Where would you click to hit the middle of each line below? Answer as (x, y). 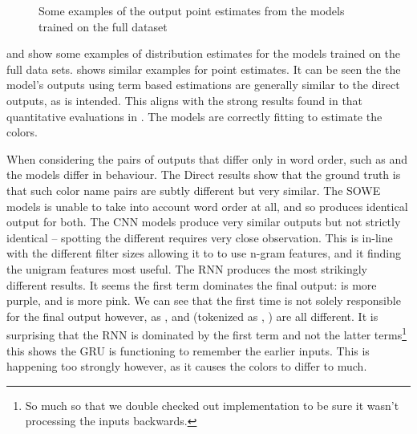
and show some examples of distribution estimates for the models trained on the (204, 53)
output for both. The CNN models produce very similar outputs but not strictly (204, 222)
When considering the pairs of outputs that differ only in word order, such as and (207, 158)
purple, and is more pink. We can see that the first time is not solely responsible (204, 300)
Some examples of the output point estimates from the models (192, 10)
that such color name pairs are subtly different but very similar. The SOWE (194, 190)
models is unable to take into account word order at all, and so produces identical (207, 206)
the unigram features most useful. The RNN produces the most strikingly (187, 268)
